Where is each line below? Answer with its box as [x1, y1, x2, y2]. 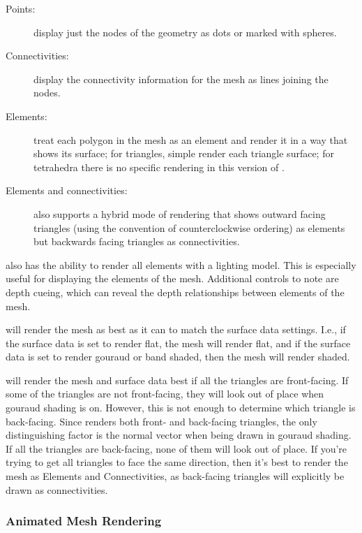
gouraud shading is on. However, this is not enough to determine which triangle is [6, 400, 356, 415]
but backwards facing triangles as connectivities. [33, 234, 240, 249]
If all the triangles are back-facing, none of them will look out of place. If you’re [6, 441, 347, 455]
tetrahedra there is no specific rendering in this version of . [33, 159, 285, 174]
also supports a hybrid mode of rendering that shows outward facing [33, 206, 326, 221]
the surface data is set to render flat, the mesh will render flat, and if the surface [6, 335, 351, 350]
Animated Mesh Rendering [6, 512, 162, 530]
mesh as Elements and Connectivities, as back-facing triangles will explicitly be [6, 469, 345, 483]
